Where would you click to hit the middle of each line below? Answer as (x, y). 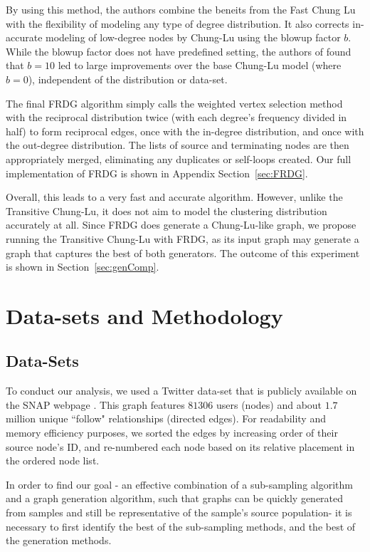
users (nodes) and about (269, 404)
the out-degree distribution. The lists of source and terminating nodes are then (178, 145)
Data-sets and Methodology (144, 315)
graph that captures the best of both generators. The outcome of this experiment (183, 252)
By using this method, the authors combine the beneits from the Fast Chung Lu (181, 9)
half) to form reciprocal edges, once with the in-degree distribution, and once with (185, 131)
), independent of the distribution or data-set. (128, 79)
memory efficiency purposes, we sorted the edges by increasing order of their (172, 433)
